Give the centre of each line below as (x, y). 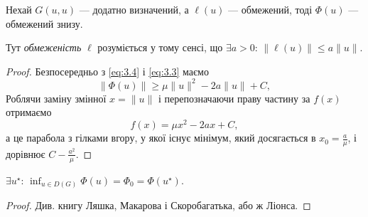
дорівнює (26, 153)
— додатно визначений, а (134, 9)
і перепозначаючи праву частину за (234, 98)
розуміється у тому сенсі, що (160, 47)
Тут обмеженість (44, 47)
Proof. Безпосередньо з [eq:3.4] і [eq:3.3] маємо (107, 71)
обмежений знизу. (44, 23)
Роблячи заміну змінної (56, 98)
